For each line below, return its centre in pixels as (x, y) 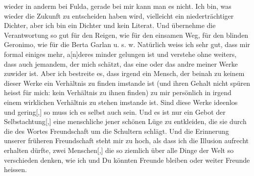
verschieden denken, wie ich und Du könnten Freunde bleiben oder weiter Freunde (127, 160)
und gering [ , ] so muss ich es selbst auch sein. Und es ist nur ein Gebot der (115, 112)
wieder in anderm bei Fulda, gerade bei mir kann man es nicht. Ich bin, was (118, 6)
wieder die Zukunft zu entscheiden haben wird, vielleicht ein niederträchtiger (119, 15)
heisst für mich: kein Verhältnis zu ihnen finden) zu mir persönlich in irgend (118, 92)
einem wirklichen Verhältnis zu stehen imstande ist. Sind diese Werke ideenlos (121, 102)
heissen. (15, 169)
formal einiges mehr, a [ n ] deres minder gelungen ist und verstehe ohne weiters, (120, 54)
